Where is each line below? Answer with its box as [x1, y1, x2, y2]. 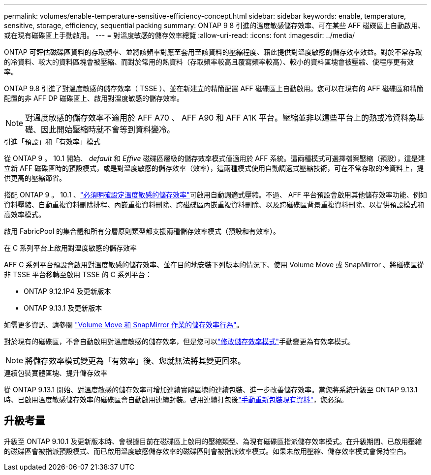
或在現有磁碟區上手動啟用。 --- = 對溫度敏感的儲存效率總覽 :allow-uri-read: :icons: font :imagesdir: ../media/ [4, 31, 355, 39]
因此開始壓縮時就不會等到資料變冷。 [41, 125, 175, 134]
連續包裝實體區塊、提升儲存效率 [4, 369, 107, 377]
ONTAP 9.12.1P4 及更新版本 [24, 287, 111, 295]
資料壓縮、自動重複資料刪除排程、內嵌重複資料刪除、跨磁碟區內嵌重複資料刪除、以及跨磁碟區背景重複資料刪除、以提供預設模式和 [4, 200, 424, 209]
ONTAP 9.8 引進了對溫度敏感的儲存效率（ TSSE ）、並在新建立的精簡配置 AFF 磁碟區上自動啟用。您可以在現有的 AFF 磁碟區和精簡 [4, 84, 424, 93]
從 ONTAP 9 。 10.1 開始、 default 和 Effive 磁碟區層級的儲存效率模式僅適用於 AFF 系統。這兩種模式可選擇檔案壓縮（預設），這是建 [4, 154, 425, 162]
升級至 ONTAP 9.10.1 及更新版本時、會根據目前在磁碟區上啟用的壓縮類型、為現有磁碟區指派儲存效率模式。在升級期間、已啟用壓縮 [4, 437, 422, 445]
